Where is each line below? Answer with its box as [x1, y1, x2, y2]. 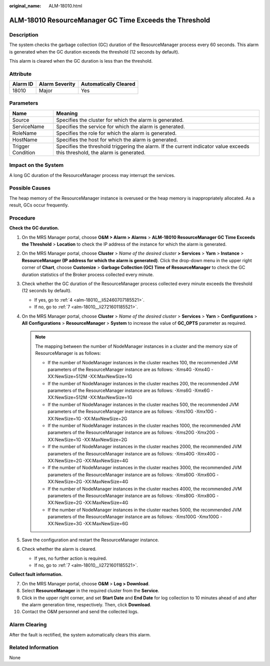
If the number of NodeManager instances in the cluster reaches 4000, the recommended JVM [47, 486, 242, 492]
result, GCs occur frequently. [9, 202, 69, 208]
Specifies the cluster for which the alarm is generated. [56, 116, 184, 123]
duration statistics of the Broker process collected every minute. [21, 271, 154, 278]
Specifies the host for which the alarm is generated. [56, 136, 178, 143]
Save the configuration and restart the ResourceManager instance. [21, 537, 159, 543]
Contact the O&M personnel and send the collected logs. [21, 609, 139, 615]
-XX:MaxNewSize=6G [83, 521, 128, 527]
